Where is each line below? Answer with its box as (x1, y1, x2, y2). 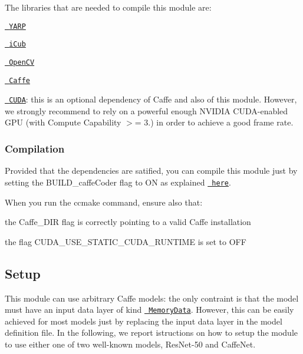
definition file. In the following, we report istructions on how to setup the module (5, 326, 298, 339)
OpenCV (9, 58, 35, 67)
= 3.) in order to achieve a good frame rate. (134, 116, 294, 128)
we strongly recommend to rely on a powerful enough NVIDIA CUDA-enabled (5, 104, 288, 117)
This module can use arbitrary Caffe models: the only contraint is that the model (5, 292, 299, 304)
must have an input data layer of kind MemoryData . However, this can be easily (5, 303, 294, 316)
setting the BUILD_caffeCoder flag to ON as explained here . (5, 176, 231, 188)
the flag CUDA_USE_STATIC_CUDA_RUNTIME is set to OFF (5, 235, 246, 247)
